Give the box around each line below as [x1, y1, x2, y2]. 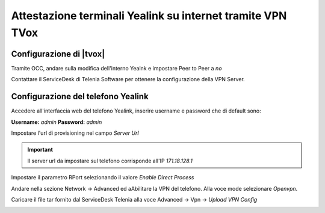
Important [27, 146, 54, 153]
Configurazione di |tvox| [11, 49, 105, 59]
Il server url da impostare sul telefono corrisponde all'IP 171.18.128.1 [27, 157, 193, 164]
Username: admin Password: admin [11, 118, 102, 126]
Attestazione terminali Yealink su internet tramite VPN [11, 9, 287, 22]
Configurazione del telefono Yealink [11, 91, 149, 102]
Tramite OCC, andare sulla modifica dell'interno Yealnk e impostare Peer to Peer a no [11, 64, 222, 72]
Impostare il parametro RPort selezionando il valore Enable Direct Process [11, 174, 194, 181]
